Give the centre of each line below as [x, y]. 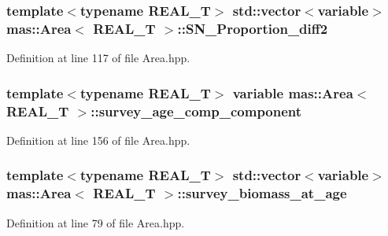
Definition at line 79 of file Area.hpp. [96, 222]
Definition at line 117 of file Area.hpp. [98, 58]
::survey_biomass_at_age [262, 193]
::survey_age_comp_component [196, 111]
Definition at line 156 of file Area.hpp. [98, 140]
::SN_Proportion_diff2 [253, 28]
